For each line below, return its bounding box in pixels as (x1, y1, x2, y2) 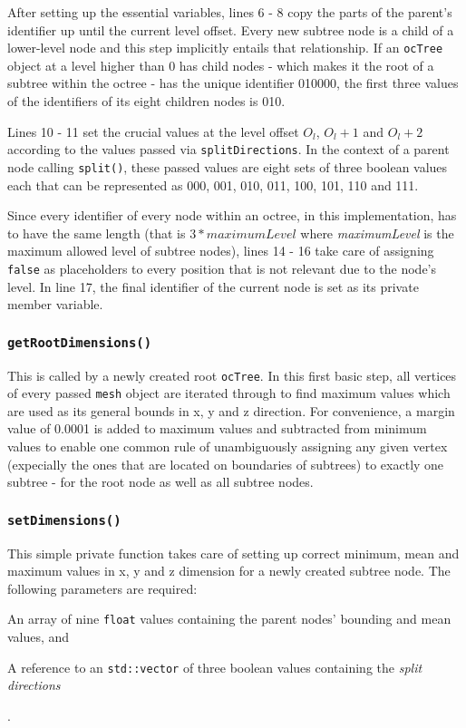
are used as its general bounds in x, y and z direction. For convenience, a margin (7, 401, 455, 420)
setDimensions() (7, 512, 121, 528)
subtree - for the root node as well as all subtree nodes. (7, 472, 314, 491)
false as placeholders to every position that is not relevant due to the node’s (7, 258, 437, 277)
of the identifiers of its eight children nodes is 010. (7, 92, 286, 111)
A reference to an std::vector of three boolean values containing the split (7, 657, 422, 676)
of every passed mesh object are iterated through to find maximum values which (7, 383, 451, 403)
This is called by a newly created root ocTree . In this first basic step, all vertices (7, 365, 457, 384)
